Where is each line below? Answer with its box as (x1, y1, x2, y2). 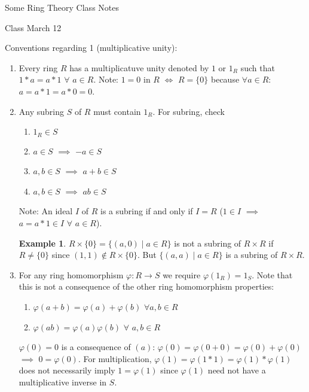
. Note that (252, 268, 293, 281)
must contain (93, 105, 141, 117)
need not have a (207, 364, 266, 376)
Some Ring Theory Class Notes (5, 1, 119, 13)
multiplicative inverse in (19, 375, 107, 388)
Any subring (19, 105, 64, 117)
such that (240, 61, 275, 74)
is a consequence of (61, 341, 131, 353)
